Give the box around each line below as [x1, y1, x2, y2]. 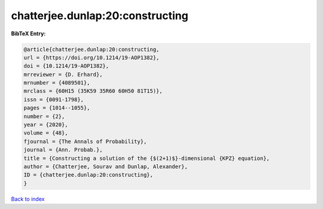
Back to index [11, 195, 45, 202]
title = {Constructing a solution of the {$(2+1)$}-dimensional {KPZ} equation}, [23, 155, 270, 162]
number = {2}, [23, 113, 65, 120]
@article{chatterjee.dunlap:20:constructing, [23, 46, 160, 53]
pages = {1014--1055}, [23, 105, 90, 111]
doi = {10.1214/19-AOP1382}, [23, 63, 109, 69]
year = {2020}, [23, 122, 68, 128]
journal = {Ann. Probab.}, [23, 147, 103, 153]
